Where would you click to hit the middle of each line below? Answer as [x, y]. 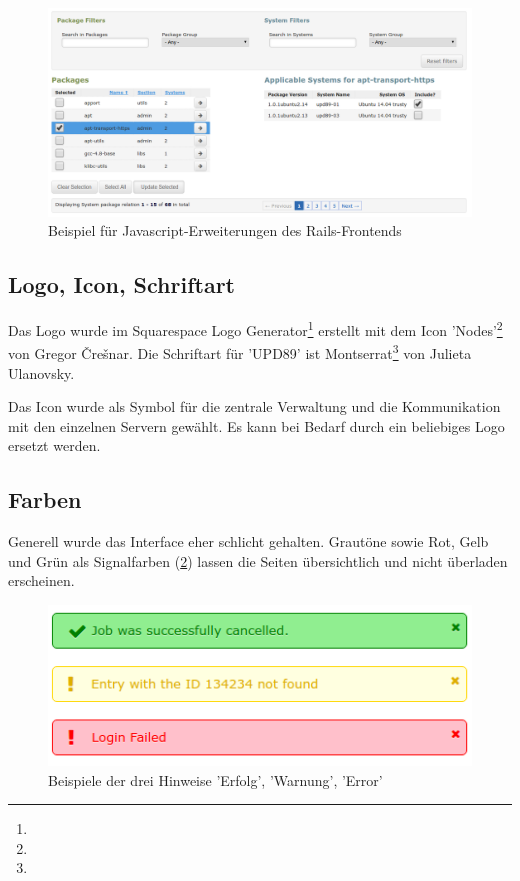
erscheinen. [41, 580]
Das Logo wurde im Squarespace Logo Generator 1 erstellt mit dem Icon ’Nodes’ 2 [255, 328]
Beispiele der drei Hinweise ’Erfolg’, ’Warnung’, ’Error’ [215, 779]
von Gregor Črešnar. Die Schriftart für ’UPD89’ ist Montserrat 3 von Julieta [240, 351]
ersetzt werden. [54, 445]
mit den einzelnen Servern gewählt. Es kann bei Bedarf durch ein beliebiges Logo [256, 425]
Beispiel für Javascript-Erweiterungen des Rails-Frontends [225, 230]
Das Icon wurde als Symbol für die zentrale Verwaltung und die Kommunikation [254, 406]
